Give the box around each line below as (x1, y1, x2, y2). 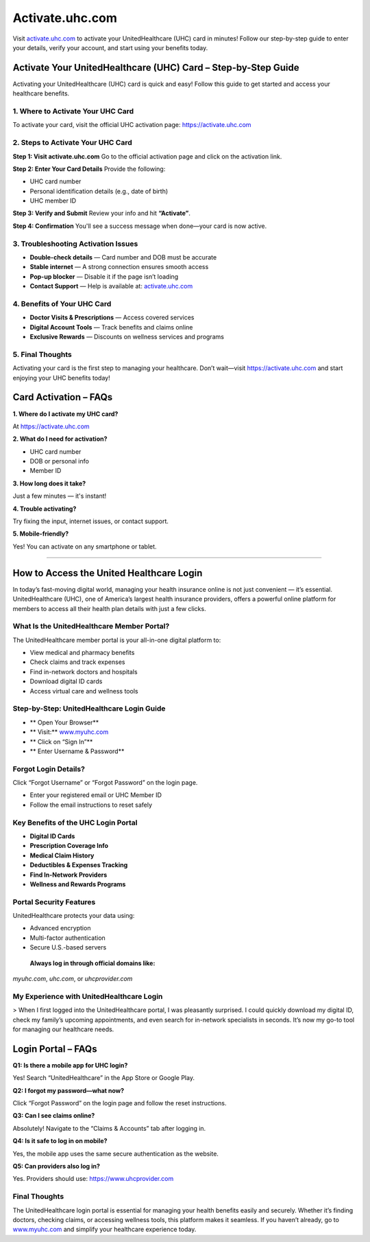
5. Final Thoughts (12, 349, 72, 359)
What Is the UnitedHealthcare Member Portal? (12, 621, 170, 631)
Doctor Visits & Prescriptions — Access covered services (29, 313, 195, 322)
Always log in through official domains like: (29, 958, 156, 967)
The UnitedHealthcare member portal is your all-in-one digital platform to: (12, 636, 221, 644)
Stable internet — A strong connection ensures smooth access (29, 263, 209, 271)
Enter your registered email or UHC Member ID (29, 791, 162, 799)
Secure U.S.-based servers (29, 943, 107, 952)
